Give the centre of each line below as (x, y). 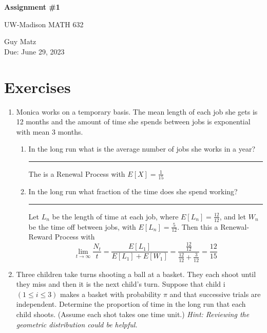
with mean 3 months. (50, 131)
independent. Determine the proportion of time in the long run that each (131, 304)
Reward (41, 237)
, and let (233, 216)
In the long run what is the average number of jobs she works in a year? (142, 149)
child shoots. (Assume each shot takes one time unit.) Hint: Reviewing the (133, 314)
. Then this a (198, 226)
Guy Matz (20, 41)
